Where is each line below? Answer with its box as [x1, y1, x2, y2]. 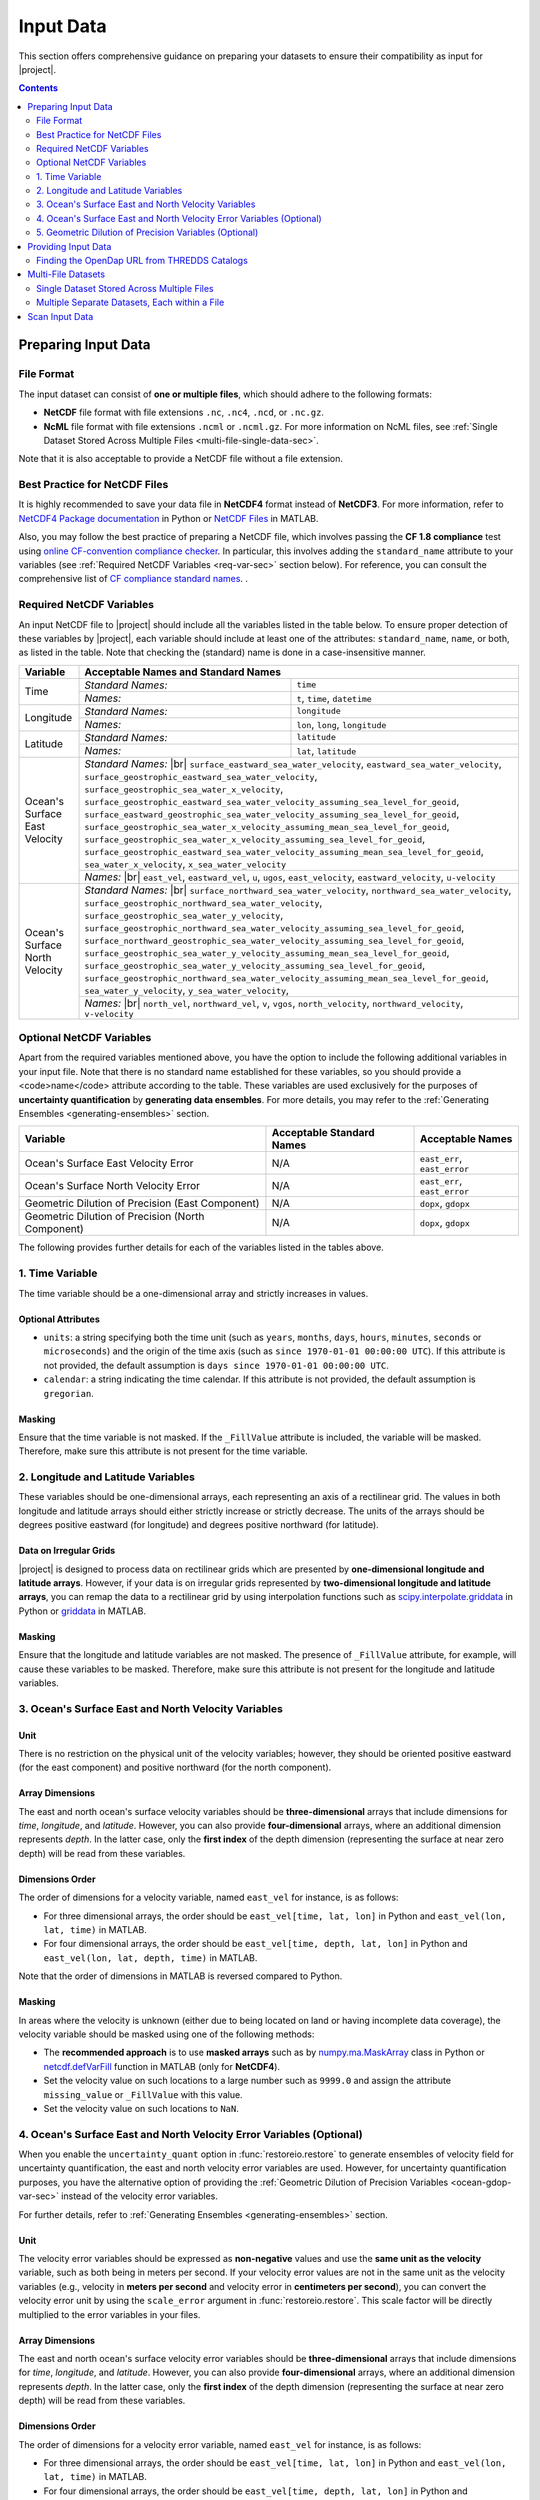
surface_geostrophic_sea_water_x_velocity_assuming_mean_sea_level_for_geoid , [84, 819, 450, 833]
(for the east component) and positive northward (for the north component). [18, 1761, 332, 1774]
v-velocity [84, 1008, 134, 1019]
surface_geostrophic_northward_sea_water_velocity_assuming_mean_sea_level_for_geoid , [84, 970, 489, 984]
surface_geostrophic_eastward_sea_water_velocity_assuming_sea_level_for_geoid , [84, 794, 460, 808]
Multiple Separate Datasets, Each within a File [36, 296, 225, 309]
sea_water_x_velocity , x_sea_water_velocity [84, 856, 287, 870]
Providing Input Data [27, 240, 112, 252]
